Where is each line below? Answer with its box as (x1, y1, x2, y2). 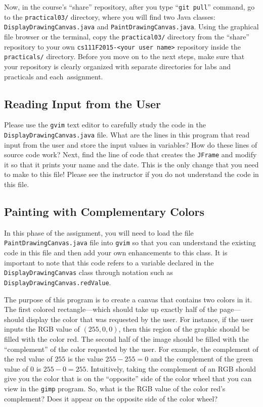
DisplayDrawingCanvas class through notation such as (4, 267, 173, 278)
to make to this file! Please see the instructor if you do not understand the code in (4, 169, 259, 179)
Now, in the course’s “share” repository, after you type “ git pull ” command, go (4, 2, 255, 12)
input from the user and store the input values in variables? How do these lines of (4, 139, 257, 150)
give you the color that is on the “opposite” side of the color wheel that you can (4, 373, 252, 384)
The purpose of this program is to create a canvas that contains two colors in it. (4, 294, 252, 304)
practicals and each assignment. (4, 71, 103, 81)
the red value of (4, 353, 53, 364)
